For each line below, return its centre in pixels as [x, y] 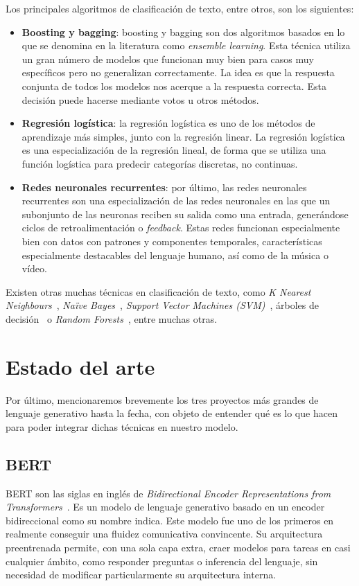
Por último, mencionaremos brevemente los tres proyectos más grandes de [162, 399]
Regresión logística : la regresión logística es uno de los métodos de [168, 123]
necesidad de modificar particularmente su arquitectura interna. [141, 575]
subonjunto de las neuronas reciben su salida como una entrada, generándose [185, 214]
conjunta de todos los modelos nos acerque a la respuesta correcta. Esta [174, 86]
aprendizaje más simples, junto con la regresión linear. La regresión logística [183, 136]
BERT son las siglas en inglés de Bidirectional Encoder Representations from [168, 493]
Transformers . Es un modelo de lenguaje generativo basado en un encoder [165, 507]
